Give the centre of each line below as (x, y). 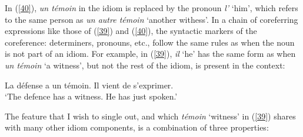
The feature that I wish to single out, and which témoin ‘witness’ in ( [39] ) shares (150, 116)
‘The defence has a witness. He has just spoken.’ (91, 96)
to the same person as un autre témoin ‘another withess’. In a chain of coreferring (151, 19)
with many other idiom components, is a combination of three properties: (137, 127)
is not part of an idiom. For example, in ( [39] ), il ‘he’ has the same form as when (150, 54)
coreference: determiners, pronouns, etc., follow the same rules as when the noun (150, 42)
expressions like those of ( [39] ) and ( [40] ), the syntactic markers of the (131, 31)
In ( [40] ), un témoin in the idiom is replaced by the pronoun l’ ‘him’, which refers (151, 8)
